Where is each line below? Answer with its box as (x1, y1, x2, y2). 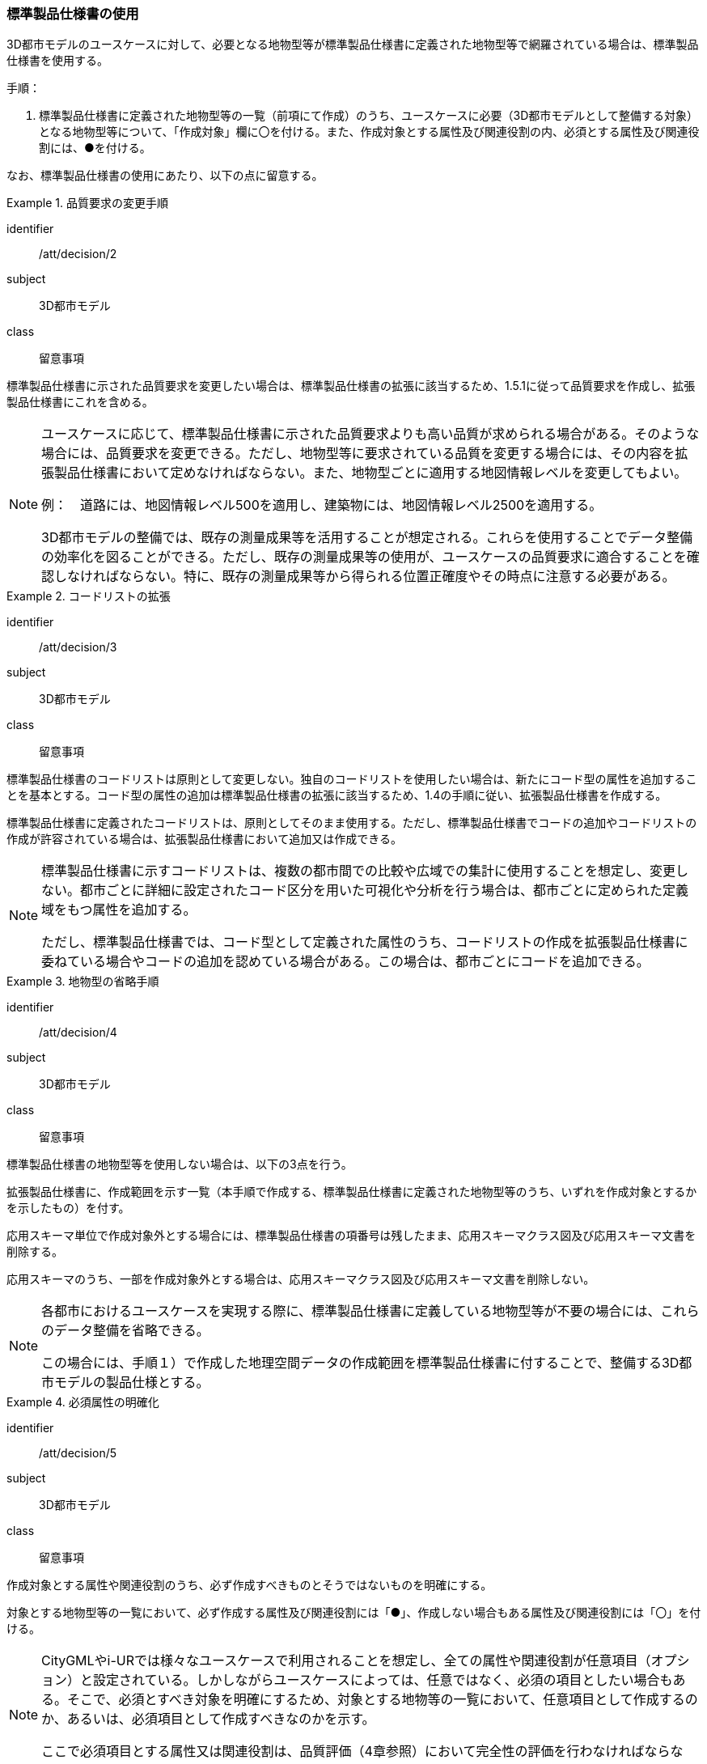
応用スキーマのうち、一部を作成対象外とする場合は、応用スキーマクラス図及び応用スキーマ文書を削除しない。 (6, 1272, 595, 1287)
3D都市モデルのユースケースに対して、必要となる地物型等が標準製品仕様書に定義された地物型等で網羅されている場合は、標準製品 (6, 37, 699, 52)
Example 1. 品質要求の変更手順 (6, 196, 168, 210)
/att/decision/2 (39, 247, 117, 261)
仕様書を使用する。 (6, 53, 108, 68)
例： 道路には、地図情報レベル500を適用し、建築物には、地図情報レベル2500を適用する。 (41, 497, 603, 514)
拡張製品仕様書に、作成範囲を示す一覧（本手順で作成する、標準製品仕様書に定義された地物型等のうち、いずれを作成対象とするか (6, 1185, 697, 1199)
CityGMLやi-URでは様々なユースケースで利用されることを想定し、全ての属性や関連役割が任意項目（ (41, 1652, 651, 1669)
